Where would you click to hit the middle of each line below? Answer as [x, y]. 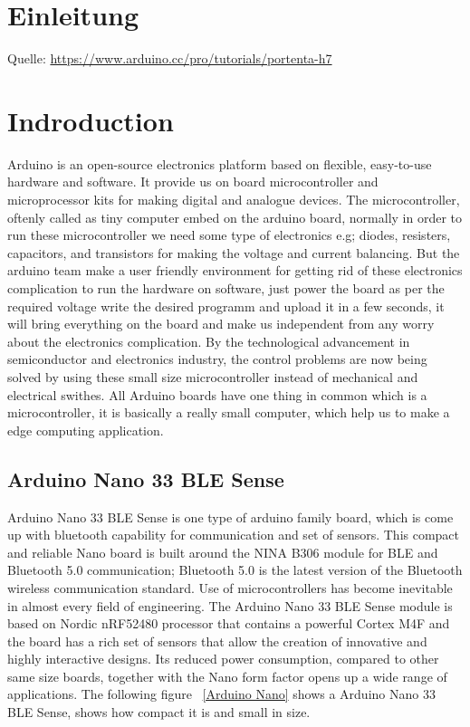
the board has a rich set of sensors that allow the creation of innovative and [217, 641]
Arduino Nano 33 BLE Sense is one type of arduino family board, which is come [230, 517]
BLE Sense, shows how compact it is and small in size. [159, 712]
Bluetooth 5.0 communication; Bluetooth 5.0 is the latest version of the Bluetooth [235, 570]
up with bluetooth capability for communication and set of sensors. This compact [234, 535]
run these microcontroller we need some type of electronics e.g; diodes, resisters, [229, 235]
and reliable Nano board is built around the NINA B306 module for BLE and [223, 552]
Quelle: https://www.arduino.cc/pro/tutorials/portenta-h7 [170, 58]
